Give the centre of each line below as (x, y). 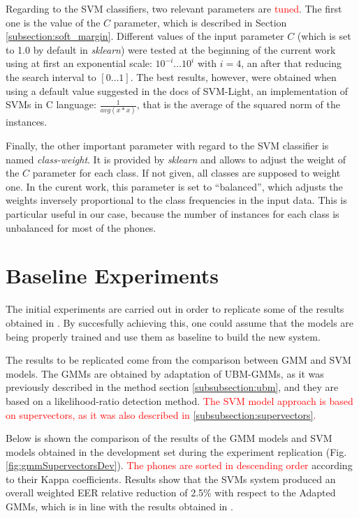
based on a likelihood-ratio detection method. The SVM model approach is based (179, 400)
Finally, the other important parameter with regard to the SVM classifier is (167, 146)
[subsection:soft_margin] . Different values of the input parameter (145, 36)
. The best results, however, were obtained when (233, 76)
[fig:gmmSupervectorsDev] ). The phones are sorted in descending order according (179, 465)
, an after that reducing (291, 63)
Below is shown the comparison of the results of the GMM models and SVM (169, 438)
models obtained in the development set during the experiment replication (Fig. (176, 451)
